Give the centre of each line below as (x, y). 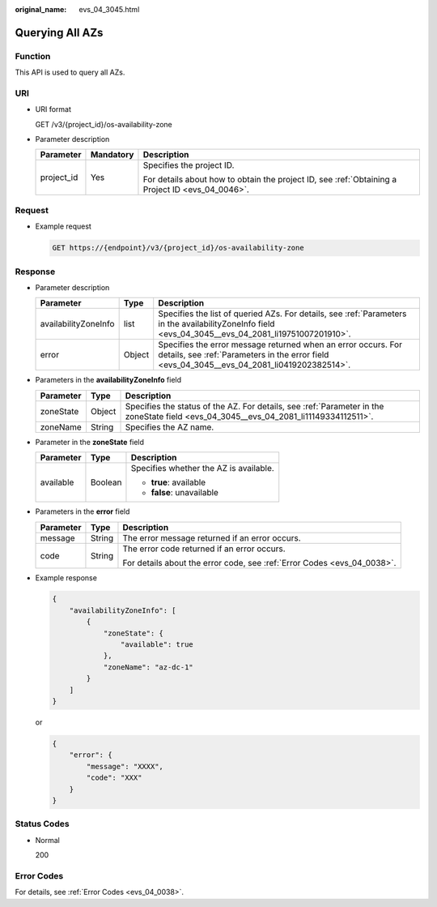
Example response (66, 578)
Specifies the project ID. (189, 165)
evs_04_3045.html (109, 9)
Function (33, 56)
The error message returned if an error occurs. (212, 537)
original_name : (41, 9)
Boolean (106, 482)
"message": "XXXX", (125, 766)
